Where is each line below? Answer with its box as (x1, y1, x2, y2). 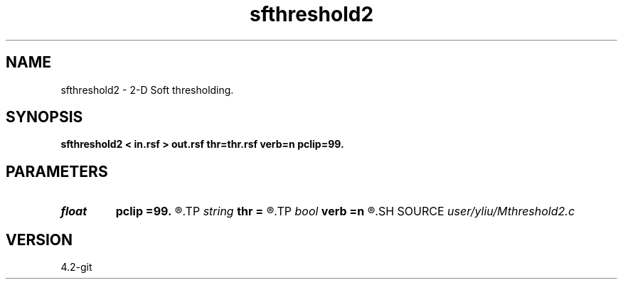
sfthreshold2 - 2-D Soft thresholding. (60, 83, 234, 96)
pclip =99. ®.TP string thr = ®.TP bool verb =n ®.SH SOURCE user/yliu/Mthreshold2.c (115, 204, 575, 219)
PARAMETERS (6, 162, 108, 181)
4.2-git (60, 261, 92, 274)
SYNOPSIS (6, 108, 83, 127)
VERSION (6, 230, 73, 249)
